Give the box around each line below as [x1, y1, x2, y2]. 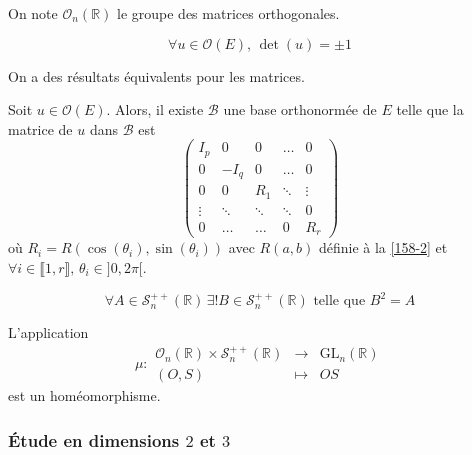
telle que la [396, 99, 464, 120]
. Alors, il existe [106, 99, 204, 120]
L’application [8, 322, 89, 343]
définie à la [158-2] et [318, 237, 448, 258]
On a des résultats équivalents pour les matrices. [8, 65, 305, 86]
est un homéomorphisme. [8, 385, 161, 406]
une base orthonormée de [223, 99, 377, 120]
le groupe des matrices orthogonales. [117, 3, 340, 23]
